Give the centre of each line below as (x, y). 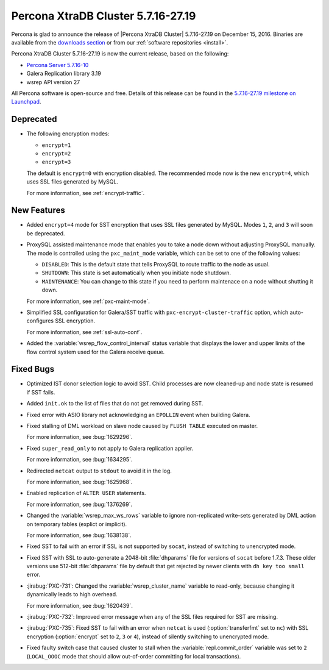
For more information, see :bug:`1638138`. (79, 535)
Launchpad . (26, 102)
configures (40, 321)
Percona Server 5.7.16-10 (58, 65)
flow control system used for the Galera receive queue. (96, 352)
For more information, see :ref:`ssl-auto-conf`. (84, 332)
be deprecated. (46, 233)
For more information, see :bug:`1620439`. (80, 605)
